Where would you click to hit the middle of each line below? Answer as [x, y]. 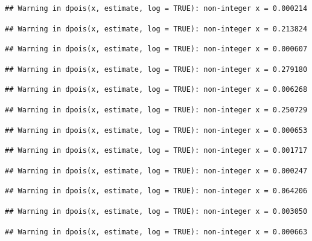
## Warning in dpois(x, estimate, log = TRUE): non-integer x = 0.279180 [156, 69]
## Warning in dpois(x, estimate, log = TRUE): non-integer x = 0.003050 [156, 211]
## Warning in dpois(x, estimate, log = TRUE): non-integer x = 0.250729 [156, 110]
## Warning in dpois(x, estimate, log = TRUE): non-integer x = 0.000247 [156, 171]
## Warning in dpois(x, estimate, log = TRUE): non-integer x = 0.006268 [156, 90]
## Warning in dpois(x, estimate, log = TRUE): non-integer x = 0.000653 [156, 130]
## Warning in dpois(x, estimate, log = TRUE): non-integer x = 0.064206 [156, 191]
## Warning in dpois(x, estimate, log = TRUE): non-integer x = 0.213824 [156, 29]
